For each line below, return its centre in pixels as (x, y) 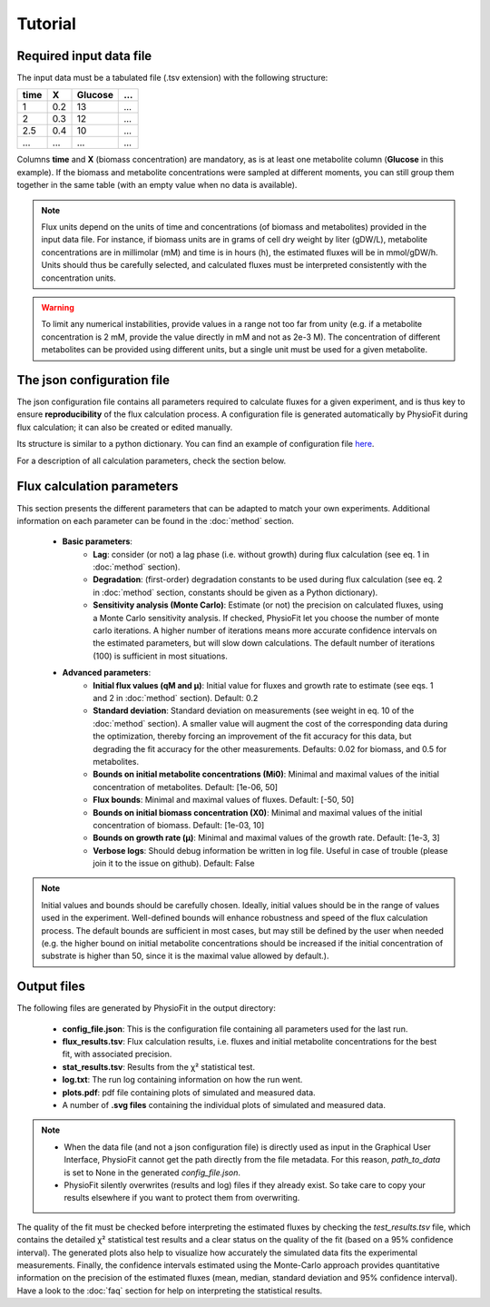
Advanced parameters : (107, 673)
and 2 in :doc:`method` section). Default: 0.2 (176, 698)
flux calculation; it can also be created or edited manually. (125, 427)
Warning (58, 307)
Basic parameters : (98, 541)
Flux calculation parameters (98, 486)
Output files (51, 987)
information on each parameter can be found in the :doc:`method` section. (156, 520)
